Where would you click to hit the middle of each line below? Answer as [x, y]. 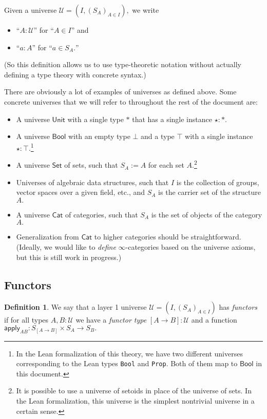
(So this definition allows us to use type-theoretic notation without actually [123, 64]
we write [146, 10]
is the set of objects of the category [207, 214]
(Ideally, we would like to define [66, 247]
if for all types [26, 320]
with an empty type [99, 136]
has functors [238, 307]
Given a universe [31, 10]
